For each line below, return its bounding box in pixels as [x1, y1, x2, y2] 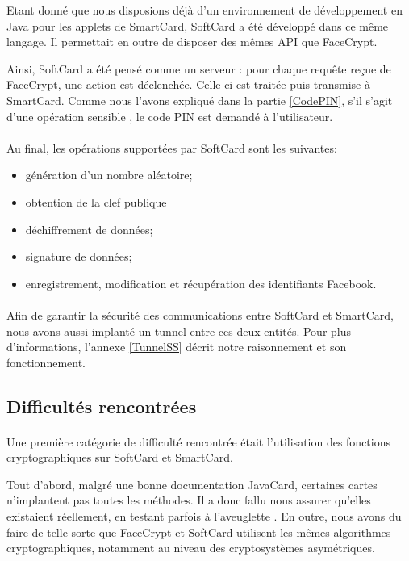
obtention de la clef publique [25, 193, 167, 210]
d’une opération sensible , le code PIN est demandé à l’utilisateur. [6, 107, 333, 124]
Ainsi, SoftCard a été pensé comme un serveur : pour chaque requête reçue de [6, 60, 391, 77]
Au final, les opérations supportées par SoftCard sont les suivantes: [6, 139, 337, 156]
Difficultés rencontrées [6, 393, 197, 418]
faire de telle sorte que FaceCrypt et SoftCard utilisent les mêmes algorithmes [6, 523, 391, 540]
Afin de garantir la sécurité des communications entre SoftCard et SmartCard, [6, 306, 394, 323]
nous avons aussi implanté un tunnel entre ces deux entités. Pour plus [6, 322, 352, 339]
